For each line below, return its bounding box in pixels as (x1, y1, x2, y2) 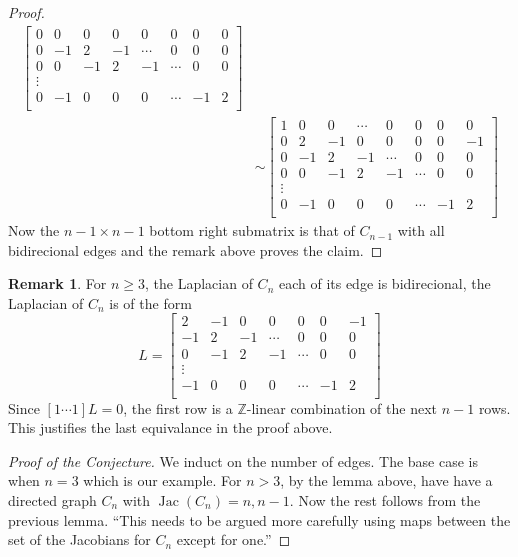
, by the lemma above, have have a (280, 470, 493, 491)
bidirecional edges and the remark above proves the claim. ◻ (8, 239, 383, 260)
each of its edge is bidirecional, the (278, 273, 491, 294)
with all (397, 220, 445, 241)
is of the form (109, 292, 192, 313)
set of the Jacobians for (8, 529, 151, 550)
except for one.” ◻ (176, 529, 291, 550)
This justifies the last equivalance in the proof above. (8, 417, 333, 438)
